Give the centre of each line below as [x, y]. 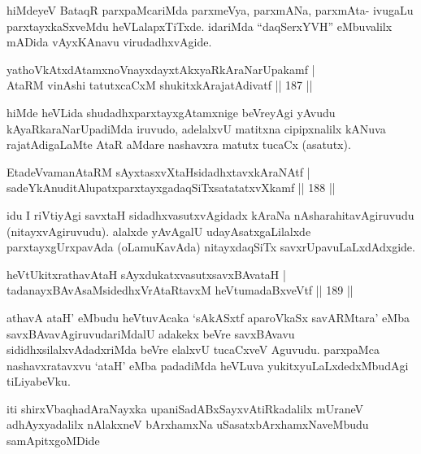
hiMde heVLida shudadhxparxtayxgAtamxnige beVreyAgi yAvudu [171, 112]
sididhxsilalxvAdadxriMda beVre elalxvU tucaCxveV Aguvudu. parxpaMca [193, 349]
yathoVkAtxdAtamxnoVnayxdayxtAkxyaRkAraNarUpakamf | [161, 69]
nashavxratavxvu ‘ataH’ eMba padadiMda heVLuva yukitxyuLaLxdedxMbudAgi [208, 365]
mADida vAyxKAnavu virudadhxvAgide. [109, 42]
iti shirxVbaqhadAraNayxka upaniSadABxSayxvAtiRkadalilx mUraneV [185, 408]
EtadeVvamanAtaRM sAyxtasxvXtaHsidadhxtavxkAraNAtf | [158, 171]
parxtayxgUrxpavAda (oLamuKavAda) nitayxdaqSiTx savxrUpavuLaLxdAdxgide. [211, 247]
